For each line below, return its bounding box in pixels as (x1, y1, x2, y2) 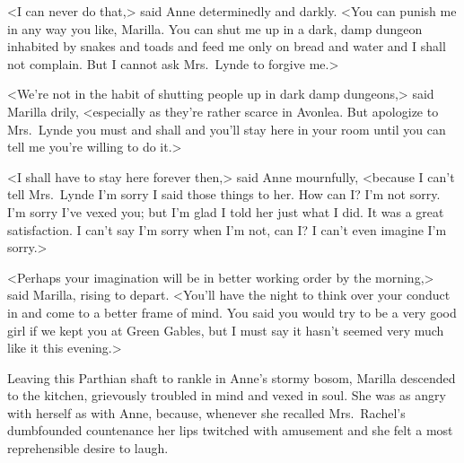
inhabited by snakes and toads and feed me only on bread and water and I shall (7, 37, 446, 56)
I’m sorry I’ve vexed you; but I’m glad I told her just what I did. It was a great (7, 202, 444, 221)
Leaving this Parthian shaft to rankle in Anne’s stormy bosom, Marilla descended (7, 368, 456, 387)
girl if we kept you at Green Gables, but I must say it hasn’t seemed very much (7, 320, 444, 339)
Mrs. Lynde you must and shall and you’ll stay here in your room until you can (7, 119, 446, 138)
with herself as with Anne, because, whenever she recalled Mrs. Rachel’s (7, 403, 406, 422)
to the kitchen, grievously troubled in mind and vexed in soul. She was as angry (7, 386, 446, 405)
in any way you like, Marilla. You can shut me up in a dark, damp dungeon (7, 19, 423, 38)
